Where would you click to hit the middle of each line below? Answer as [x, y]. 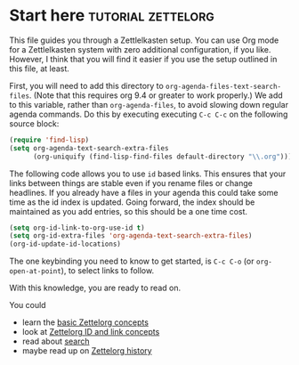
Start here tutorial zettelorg [112, 16]
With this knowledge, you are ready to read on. [95, 288]
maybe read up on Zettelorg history [87, 351]
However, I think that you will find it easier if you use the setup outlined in [143, 59]
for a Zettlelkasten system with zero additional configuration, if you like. [140, 49]
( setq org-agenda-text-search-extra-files [89, 148]
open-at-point [36, 272]
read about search [56, 341]
